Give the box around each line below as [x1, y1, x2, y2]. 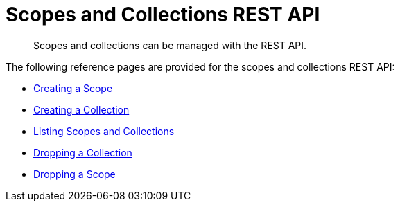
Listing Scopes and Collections [33, 125, 175, 137]
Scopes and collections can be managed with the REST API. [33, 39, 307, 51]
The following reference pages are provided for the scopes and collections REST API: [6, 60, 395, 73]
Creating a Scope [33, 82, 113, 94]
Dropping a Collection [33, 146, 132, 159]
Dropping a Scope [33, 168, 116, 180]
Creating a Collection [33, 103, 130, 116]
